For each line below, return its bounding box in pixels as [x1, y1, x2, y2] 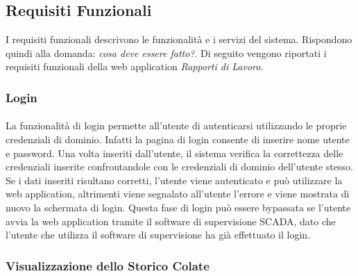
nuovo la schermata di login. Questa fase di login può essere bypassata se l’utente [6, 200, 351, 214]
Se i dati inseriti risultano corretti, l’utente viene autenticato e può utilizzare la [6, 172, 343, 187]
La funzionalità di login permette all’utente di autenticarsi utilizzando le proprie [6, 118, 347, 133]
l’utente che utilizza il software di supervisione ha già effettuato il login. [6, 227, 310, 242]
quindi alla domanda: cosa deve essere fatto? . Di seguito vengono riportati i [6, 45, 327, 60]
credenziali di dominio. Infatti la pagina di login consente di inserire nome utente [6, 132, 350, 147]
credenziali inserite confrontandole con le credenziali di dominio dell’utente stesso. [6, 159, 353, 174]
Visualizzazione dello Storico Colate [6, 257, 210, 274]
